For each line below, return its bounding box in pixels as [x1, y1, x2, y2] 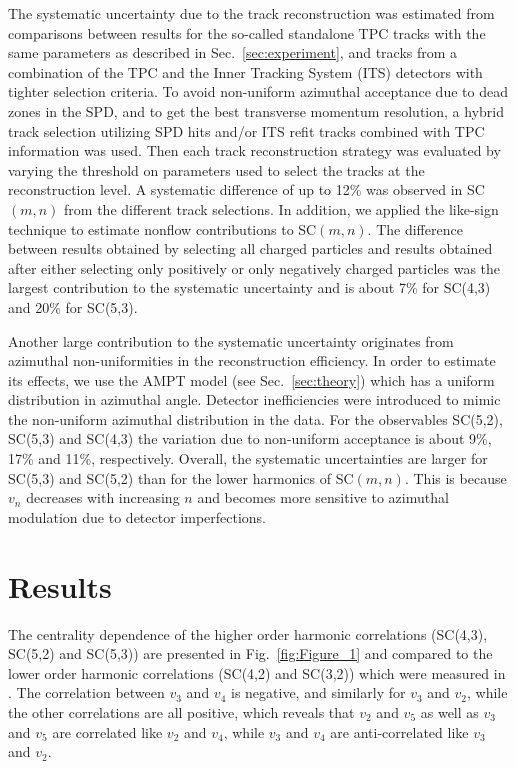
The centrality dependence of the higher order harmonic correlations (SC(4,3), [8, 623, 488, 644]
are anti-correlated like [330, 721, 469, 742]
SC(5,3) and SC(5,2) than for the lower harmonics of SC [8, 467, 354, 488]
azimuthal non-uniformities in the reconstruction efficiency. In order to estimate [8, 350, 496, 371]
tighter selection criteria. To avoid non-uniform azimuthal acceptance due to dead [8, 81, 508, 102]
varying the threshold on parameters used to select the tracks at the [8, 159, 425, 180]
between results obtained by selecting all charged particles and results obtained [8, 238, 493, 259]
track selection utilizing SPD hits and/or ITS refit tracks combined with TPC [8, 120, 485, 141]
